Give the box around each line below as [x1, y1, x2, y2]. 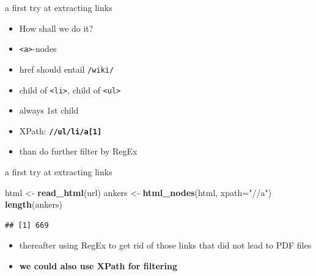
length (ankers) [5, 198, 62, 211]
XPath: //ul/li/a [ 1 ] [19, 124, 102, 137]
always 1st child [19, 104, 79, 117]
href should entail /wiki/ [19, 62, 114, 75]
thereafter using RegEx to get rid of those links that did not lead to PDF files [19, 239, 312, 252]
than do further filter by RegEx [19, 145, 138, 158]
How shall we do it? [19, 21, 94, 34]
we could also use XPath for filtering [19, 259, 177, 272]
